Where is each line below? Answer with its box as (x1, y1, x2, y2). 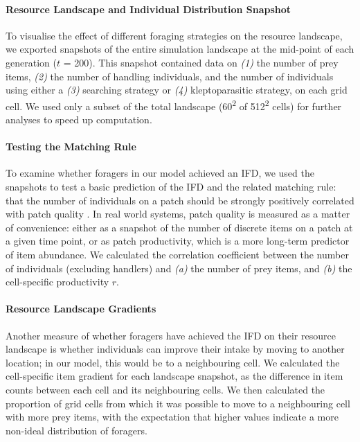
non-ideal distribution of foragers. (6, 423, 147, 437)
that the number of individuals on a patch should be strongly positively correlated (6, 193, 354, 207)
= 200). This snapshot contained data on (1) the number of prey (63, 55, 339, 69)
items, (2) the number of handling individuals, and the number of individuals (6, 69, 334, 83)
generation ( (6, 55, 57, 69)
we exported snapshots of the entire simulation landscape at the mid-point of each (6, 42, 354, 56)
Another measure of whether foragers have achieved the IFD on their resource (6, 328, 336, 342)
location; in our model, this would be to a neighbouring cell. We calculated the (6, 355, 340, 369)
